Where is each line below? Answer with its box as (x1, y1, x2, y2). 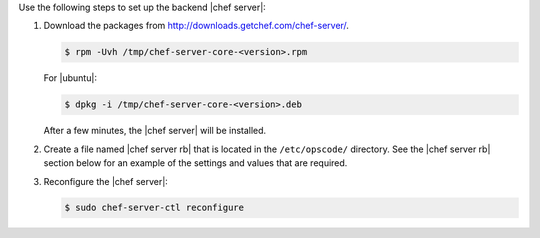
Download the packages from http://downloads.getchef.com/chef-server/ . (43, 20, 350, 32)
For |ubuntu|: (43, 72, 97, 84)
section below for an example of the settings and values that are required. (43, 157, 348, 169)
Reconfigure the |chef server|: (43, 175, 169, 187)
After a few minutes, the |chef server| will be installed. (43, 125, 267, 137)
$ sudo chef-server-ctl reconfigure (64, 202, 245, 214)
